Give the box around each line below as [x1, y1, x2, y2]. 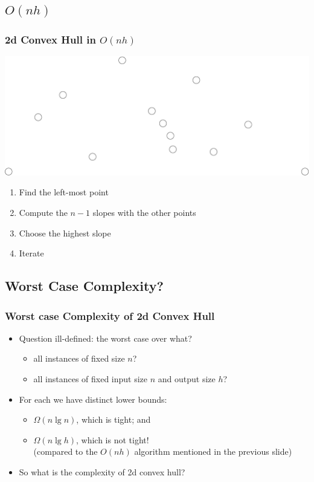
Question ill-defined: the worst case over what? [19, 331, 192, 344]
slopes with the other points [92, 206, 196, 219]
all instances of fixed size [33, 352, 125, 365]
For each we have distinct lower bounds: [19, 392, 167, 405]
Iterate [19, 247, 44, 259]
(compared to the [33, 445, 98, 458]
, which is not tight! [76, 433, 149, 446]
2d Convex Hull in [5, 31, 96, 47]
